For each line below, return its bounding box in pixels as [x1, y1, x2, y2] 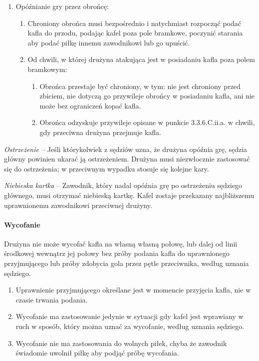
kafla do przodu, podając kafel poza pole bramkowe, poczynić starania [27, 27, 243, 38]
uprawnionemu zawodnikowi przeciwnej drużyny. [4, 199, 152, 210]
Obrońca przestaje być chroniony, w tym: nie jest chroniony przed [39, 80, 241, 91]
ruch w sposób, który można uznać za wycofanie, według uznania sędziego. [15, 321, 245, 331]
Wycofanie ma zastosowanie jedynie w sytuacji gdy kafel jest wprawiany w [15, 311, 244, 321]
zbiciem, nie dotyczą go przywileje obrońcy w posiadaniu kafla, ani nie [39, 90, 255, 101]
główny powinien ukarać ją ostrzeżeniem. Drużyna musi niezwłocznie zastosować [4, 153, 250, 164]
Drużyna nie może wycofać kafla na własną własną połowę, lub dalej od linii [4, 238, 238, 248]
